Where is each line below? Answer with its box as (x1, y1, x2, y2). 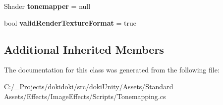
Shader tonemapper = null (4, 1, 91, 11)
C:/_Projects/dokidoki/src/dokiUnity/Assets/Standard (4, 81, 173, 91)
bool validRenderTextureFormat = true (4, 17, 136, 28)
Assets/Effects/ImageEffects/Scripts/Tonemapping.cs (4, 91, 166, 101)
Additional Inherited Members (4, 41, 164, 57)
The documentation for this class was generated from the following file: (4, 65, 220, 75)
